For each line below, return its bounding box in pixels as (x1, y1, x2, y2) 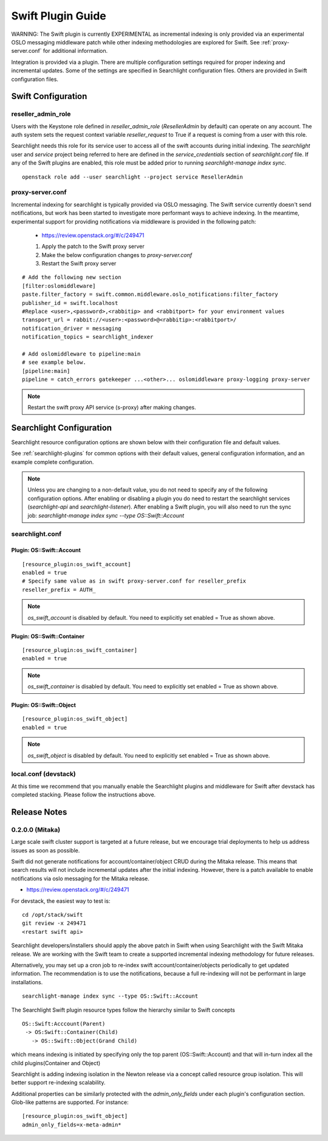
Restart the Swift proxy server (41, 260, 117, 267)
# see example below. (22, 359, 86, 366)
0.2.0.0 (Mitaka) (11, 825, 61, 834)
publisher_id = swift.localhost (22, 300, 118, 306)
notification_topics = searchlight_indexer (22, 334, 154, 340)
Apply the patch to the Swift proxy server (41, 243, 145, 250)
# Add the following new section (22, 274, 121, 281)
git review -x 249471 (22, 920, 86, 927)
